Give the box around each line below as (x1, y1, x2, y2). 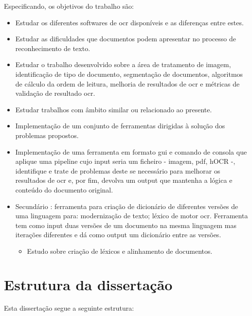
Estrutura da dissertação (4, 274, 173, 294)
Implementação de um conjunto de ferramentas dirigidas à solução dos (15, 121, 225, 131)
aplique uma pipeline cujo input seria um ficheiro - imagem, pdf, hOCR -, (15, 156, 235, 166)
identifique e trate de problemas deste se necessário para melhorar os (15, 165, 220, 176)
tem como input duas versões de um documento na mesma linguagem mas (15, 220, 236, 230)
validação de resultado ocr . (15, 88, 95, 98)
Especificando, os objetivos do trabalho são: (4, 1, 134, 11)
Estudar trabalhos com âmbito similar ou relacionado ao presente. (15, 104, 212, 114)
